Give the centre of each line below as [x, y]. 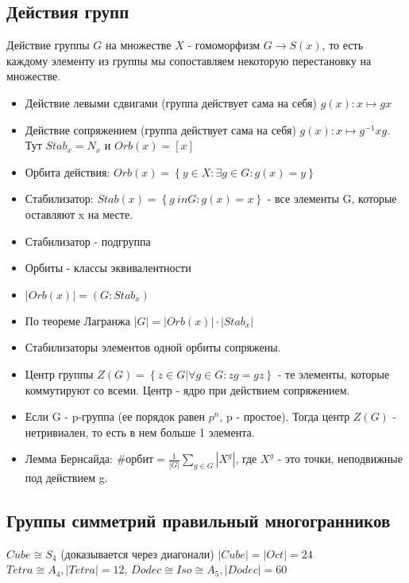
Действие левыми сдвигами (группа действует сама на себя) [171, 102]
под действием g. [66, 478]
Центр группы [59, 373]
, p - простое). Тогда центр [285, 416]
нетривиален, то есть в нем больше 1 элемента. [140, 431]
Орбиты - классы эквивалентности [108, 268]
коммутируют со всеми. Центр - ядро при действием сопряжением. [187, 389]
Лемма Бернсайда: [69, 459]
